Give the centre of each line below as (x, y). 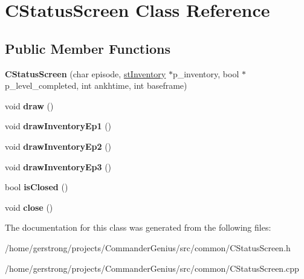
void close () (29, 207)
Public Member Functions (88, 48)
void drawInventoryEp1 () (58, 126)
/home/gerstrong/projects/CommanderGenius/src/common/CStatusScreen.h (148, 247)
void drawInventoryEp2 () (58, 146)
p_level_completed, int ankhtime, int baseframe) (96, 85)
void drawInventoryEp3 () (58, 166)
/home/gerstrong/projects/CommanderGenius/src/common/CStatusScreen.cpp (152, 268)
